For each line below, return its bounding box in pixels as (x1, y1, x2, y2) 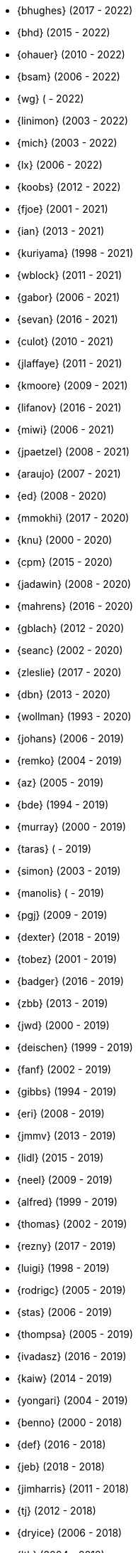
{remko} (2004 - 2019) (17, 754, 122, 767)
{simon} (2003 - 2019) (17, 865, 121, 877)
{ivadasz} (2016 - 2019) (17, 1350, 127, 1362)
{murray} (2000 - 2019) (17, 821, 127, 833)
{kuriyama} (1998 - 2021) (17, 247, 134, 259)
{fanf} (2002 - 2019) (17, 1063, 112, 1075)
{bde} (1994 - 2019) (17, 799, 109, 811)
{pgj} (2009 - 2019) (17, 909, 108, 921)
